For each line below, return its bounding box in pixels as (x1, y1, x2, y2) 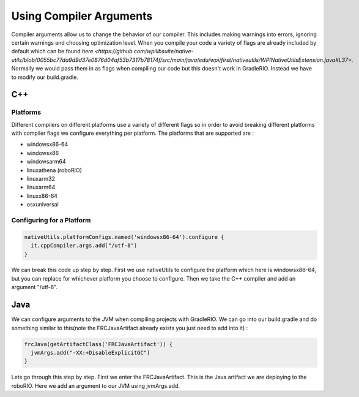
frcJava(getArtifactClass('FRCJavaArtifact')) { (24, 341, 173, 347)
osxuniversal (26, 201, 59, 208)
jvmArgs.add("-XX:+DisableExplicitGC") (31, 349, 150, 356)
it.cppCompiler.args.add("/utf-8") (31, 242, 138, 249)
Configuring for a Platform (11, 216, 91, 224)
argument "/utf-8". (11, 284, 58, 291)
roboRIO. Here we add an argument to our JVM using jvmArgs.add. (11, 382, 180, 389)
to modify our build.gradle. (11, 74, 79, 81)
